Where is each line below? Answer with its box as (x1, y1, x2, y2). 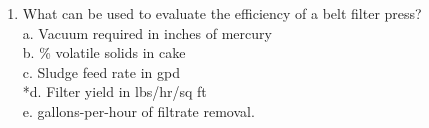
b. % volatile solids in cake (22, 42, 186, 63)
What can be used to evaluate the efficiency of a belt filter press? (22, 3, 422, 23)
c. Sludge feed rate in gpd (22, 61, 180, 82)
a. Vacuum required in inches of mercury (22, 22, 272, 43)
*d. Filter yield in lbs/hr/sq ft (22, 81, 207, 102)
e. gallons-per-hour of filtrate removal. (22, 100, 255, 121)
